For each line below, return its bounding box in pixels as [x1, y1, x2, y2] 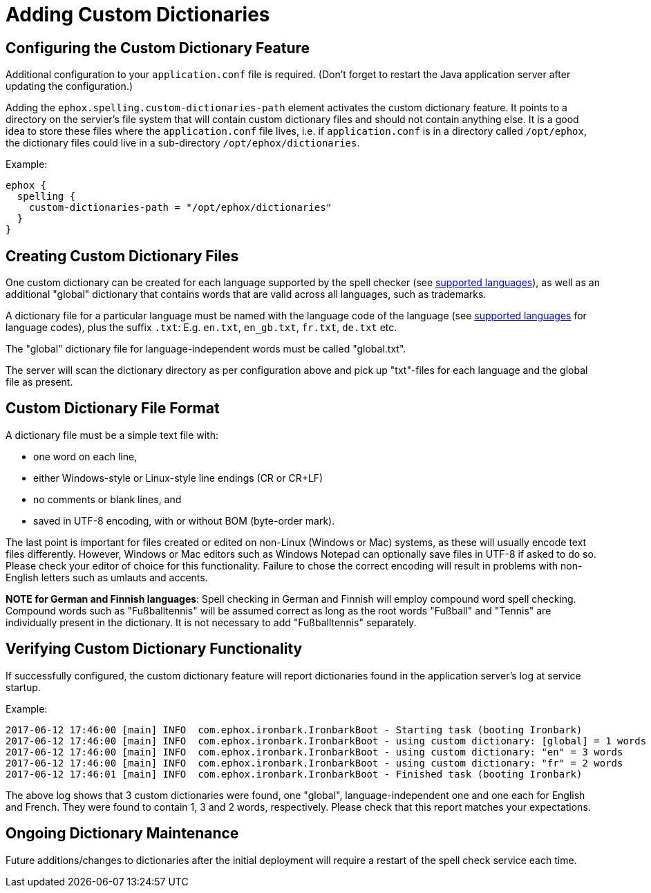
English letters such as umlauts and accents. [6, 571, 208, 583]
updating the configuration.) [6, 80, 133, 93]
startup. [6, 681, 41, 693]
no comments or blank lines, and [33, 493, 182, 505]
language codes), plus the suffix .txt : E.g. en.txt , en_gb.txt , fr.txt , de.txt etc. [6, 321, 397, 334]
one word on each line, [33, 450, 138, 462]
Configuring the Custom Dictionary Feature [6, 39, 310, 57]
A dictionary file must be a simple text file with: [6, 429, 218, 441]
